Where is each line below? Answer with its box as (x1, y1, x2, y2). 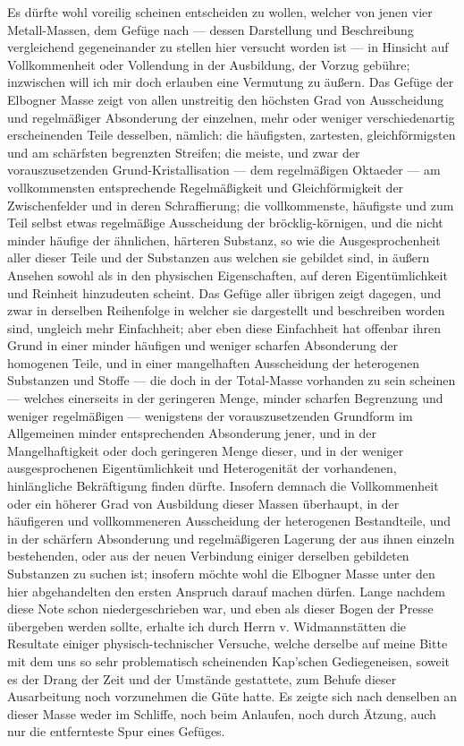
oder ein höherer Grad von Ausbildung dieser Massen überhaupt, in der (7, 493, 400, 512)
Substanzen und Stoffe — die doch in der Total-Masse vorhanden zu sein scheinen (7, 371, 456, 390)
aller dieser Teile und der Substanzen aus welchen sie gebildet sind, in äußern (7, 248, 430, 267)
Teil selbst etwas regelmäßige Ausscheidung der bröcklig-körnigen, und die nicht (7, 213, 443, 232)
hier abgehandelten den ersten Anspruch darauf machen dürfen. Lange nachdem (7, 581, 445, 600)
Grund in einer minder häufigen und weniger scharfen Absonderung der (7, 336, 398, 355)
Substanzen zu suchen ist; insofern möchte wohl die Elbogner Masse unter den (7, 564, 435, 582)
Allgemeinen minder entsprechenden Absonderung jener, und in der (7, 424, 376, 442)
